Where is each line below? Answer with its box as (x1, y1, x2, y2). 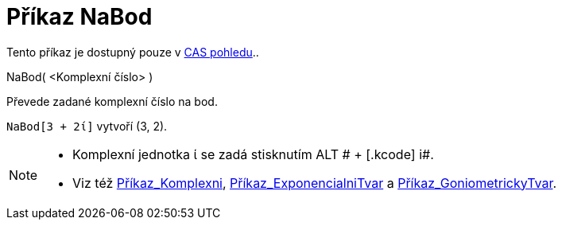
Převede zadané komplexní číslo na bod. (6, 94, 218, 108)
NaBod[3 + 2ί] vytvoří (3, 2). (6, 119, 168, 133)
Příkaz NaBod (6, 3, 153, 30)
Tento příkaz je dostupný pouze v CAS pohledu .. (6, 45, 259, 59)
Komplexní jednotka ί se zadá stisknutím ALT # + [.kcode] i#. (72, 146, 434, 162)
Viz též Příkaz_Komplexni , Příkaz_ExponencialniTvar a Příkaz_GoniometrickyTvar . (72, 174, 557, 191)
